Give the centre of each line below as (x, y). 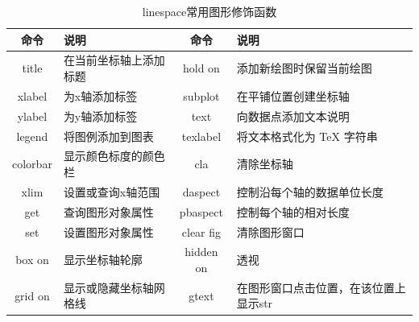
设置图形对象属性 (108, 231)
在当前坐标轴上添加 (114, 60)
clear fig (201, 231)
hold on (201, 68)
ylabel (32, 116)
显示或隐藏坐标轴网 (114, 287)
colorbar (32, 164)
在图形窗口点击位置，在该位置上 (321, 287)
